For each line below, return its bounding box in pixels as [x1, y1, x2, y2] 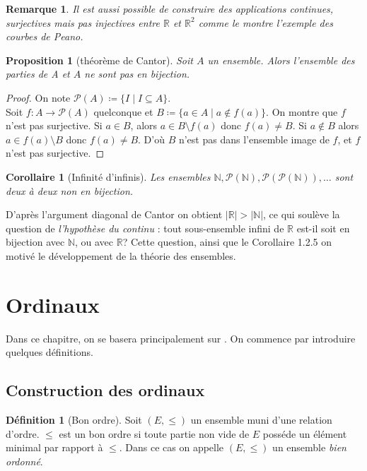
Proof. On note [6, 90, 71, 105]
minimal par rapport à [6, 440, 103, 455]
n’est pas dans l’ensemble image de [178, 131, 330, 146]
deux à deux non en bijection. [6, 183, 134, 198]
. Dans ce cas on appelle [119, 440, 224, 455]
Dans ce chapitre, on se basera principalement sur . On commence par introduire [6, 330, 356, 345]
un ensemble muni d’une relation [190, 412, 332, 427]
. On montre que [266, 104, 338, 119]
